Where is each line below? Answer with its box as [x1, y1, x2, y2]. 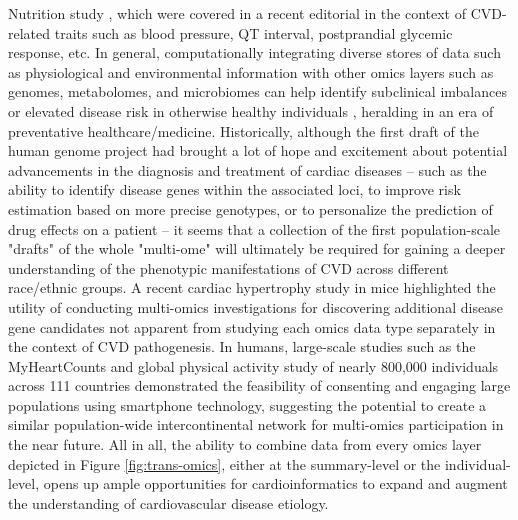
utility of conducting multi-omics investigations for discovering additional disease [8, 296, 503, 317]
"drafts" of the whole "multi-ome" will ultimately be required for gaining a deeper [8, 238, 506, 259]
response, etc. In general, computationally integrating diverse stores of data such [8, 42, 501, 63]
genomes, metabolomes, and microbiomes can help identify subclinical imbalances [8, 81, 507, 102]
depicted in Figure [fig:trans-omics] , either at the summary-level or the [8, 453, 441, 474]
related [8, 22, 51, 43]
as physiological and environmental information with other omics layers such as [8, 61, 494, 82]
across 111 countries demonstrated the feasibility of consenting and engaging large [8, 375, 511, 396]
